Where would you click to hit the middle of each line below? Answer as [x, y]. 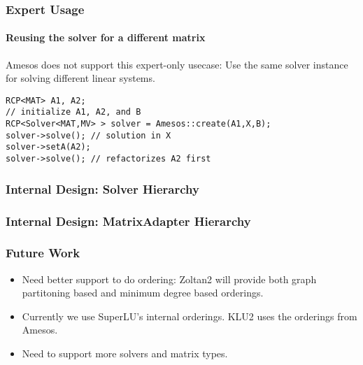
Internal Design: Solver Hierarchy [102, 188]
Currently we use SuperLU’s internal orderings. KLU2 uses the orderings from [190, 316]
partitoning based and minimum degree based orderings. [143, 293]
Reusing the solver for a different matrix [106, 37]
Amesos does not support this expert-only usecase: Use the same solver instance [177, 64]
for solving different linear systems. [80, 78]
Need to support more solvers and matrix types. [125, 353]
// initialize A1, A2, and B [73, 112]
